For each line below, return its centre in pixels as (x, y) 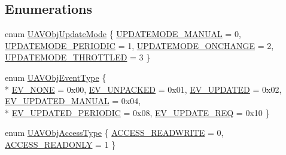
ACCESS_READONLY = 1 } (60, 144)
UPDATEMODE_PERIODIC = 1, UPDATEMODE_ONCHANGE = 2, (139, 45)
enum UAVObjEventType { (56, 77)
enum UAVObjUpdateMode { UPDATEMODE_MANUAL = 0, (123, 34)
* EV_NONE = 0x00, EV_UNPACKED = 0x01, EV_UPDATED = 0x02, (143, 89)
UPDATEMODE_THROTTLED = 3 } (78, 57)
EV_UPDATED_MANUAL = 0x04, (73, 101)
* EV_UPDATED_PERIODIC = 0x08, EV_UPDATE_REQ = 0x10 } (137, 112)
